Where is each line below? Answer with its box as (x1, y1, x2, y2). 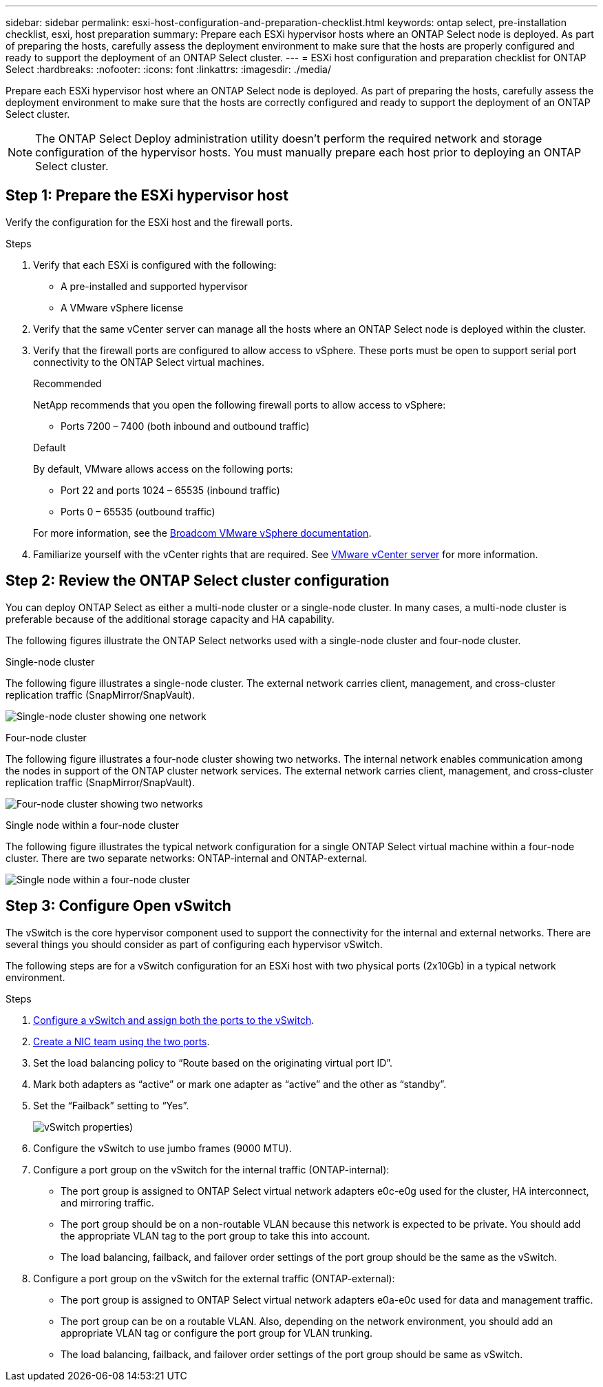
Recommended (33, 377, 102, 389)
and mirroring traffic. (61, 1196, 154, 1209)
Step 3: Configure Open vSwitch (6, 897, 231, 915)
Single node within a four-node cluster (6, 819, 180, 831)
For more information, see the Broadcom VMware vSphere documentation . (33, 526, 372, 539)
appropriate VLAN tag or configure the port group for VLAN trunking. (61, 1326, 373, 1339)
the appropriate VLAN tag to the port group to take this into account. (61, 1229, 370, 1242)
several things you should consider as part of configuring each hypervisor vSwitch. (6, 938, 383, 950)
